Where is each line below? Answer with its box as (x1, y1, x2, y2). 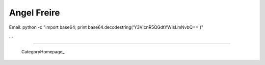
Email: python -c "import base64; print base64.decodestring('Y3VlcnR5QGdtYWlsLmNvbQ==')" (9, 24, 204, 30)
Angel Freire (9, 7, 60, 18)
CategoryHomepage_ (21, 49, 65, 55)
